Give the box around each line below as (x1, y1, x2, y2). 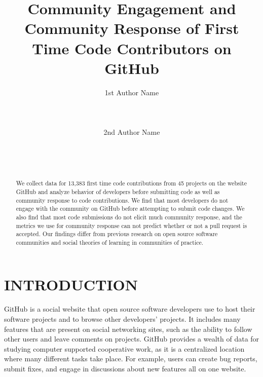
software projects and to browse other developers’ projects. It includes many (4, 314, 241, 324)
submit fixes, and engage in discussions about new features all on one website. (4, 363, 246, 373)
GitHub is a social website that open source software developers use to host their (4, 304, 255, 314)
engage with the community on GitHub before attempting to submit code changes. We (16, 204, 245, 213)
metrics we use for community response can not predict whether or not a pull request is (16, 221, 247, 230)
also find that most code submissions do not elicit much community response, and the (16, 212, 242, 221)
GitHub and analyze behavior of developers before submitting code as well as (16, 187, 220, 196)
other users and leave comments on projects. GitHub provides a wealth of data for (4, 333, 259, 344)
